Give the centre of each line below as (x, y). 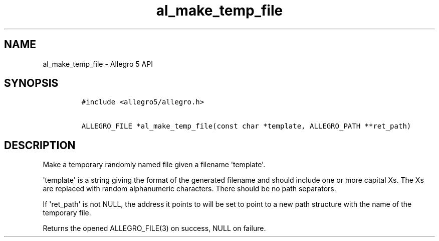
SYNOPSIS (31, 83)
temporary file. (67, 213)
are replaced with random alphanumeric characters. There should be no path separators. (189, 189)
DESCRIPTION (40, 145)
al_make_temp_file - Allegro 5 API (98, 64)
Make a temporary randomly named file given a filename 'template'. (154, 165)
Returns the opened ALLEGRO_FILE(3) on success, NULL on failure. (154, 228)
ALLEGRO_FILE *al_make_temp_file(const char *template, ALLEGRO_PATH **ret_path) (246, 126)
